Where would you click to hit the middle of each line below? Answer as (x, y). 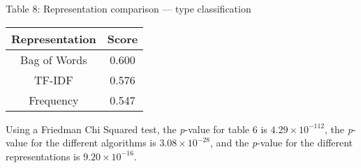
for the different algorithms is (94, 143)
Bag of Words (54, 59)
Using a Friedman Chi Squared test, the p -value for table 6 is (137, 129)
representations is (43, 156)
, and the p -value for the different (282, 143)
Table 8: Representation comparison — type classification (128, 8)
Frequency (54, 100)
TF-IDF (53, 79)
